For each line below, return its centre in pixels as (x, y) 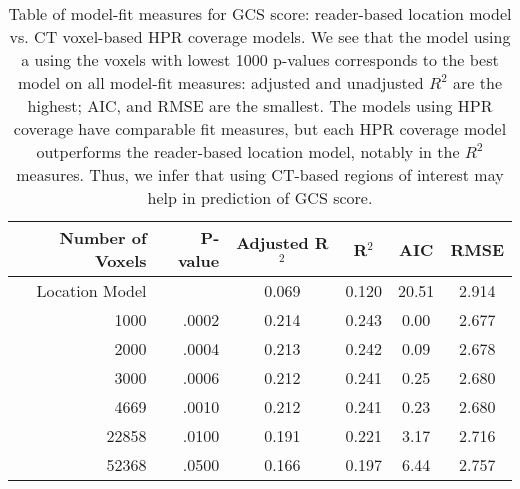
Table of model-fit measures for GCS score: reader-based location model (260, 13)
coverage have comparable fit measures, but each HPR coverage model (260, 128)
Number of (103, 237)
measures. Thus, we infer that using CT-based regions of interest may (260, 174)
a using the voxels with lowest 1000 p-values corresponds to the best (260, 59)
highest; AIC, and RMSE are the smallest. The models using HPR (260, 105)
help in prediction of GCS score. (260, 197)
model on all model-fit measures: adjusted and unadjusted (220, 82)
